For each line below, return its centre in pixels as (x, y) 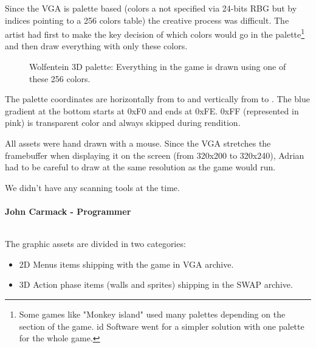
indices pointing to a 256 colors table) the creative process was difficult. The (147, 20)
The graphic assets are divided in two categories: (95, 244)
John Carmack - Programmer (68, 211)
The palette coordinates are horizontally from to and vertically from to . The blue (157, 99)
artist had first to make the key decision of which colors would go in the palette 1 (155, 33)
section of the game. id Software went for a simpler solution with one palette (162, 326)
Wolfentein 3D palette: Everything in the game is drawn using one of (158, 67)
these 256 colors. (60, 78)
